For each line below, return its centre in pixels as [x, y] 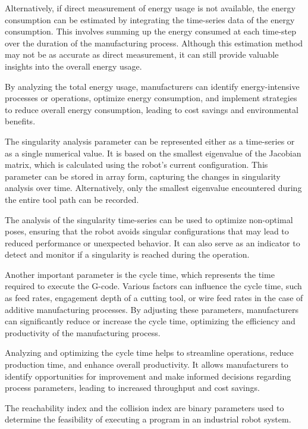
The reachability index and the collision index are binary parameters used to [144, 407]
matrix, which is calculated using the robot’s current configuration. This [136, 165]
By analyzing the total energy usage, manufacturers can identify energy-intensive [152, 86]
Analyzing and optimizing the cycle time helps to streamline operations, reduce [149, 353]
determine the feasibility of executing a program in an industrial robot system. [148, 419]
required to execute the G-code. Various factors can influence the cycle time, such [153, 286]
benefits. [20, 121]
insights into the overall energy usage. [73, 66]
